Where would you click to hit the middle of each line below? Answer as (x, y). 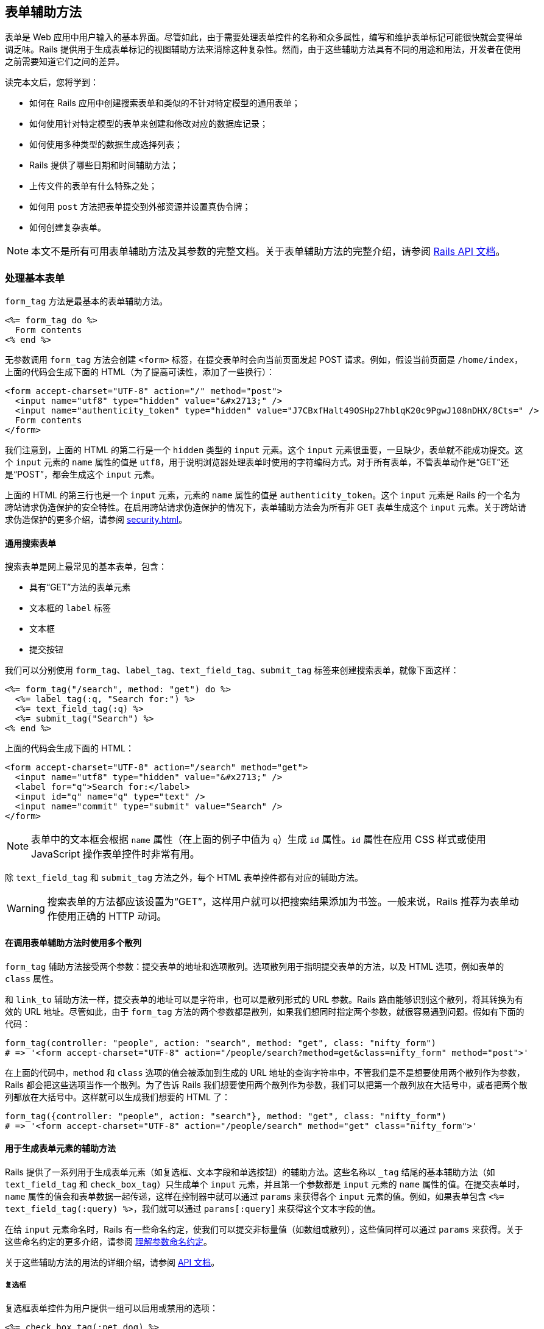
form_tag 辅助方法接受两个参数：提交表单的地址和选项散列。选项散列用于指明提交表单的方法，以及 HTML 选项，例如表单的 (255, 966)
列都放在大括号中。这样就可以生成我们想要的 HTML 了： (118, 1097)
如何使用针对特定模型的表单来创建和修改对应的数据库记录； (149, 124)
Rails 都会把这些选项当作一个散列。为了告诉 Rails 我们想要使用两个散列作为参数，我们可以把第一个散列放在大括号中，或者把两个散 (266, 1084)
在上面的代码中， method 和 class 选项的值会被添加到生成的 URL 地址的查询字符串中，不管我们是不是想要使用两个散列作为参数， (265, 1072)
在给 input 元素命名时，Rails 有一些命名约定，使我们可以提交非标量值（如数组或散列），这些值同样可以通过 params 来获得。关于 (264, 1229)
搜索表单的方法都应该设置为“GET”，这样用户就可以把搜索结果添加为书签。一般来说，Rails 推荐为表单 (278, 902)
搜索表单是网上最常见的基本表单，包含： (86, 567)
